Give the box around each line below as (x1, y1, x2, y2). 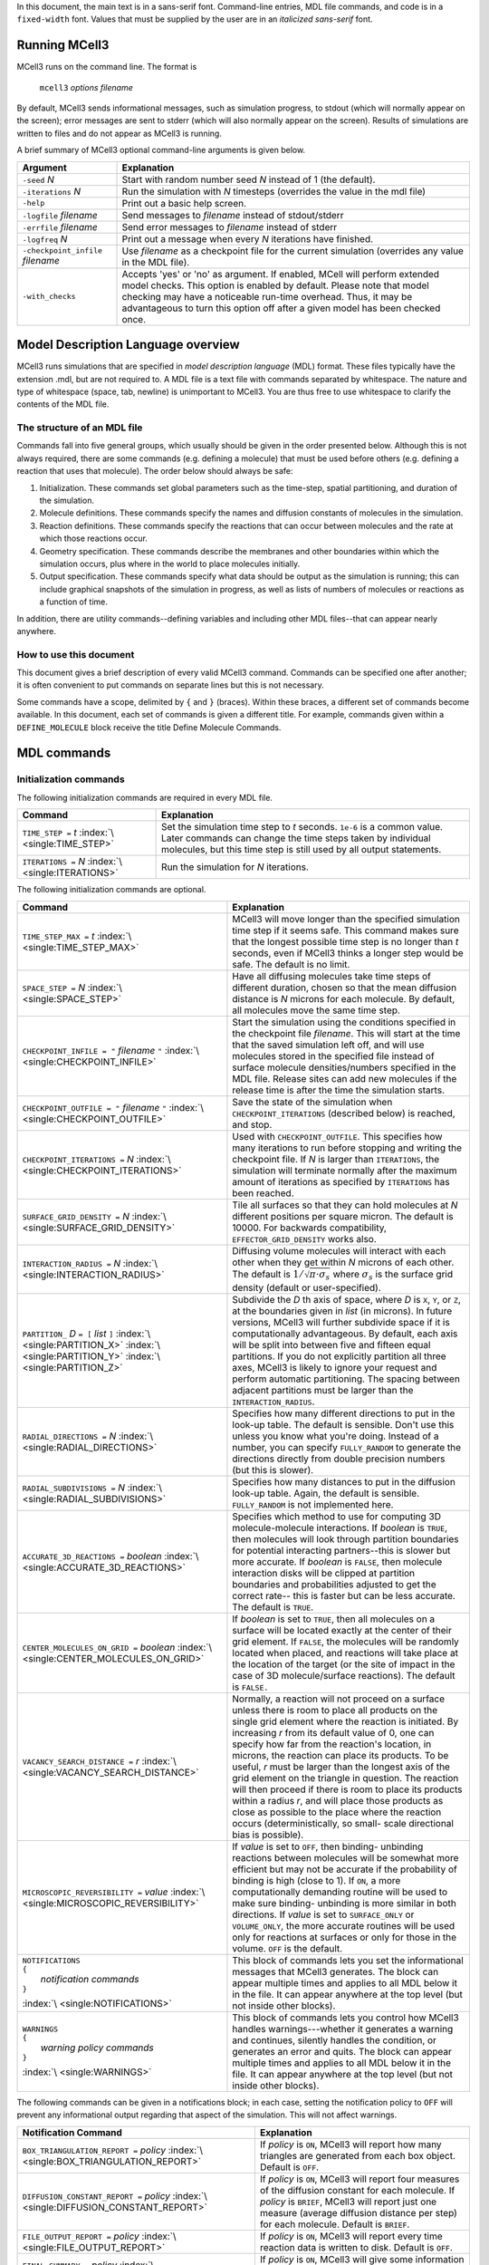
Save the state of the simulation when (232, 1095, 393, 1108)
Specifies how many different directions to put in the (232, 1407, 455, 1420)
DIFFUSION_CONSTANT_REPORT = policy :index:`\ (22, 2189, 208, 2202)
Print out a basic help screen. (121, 197, 247, 209)
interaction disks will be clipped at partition (232, 1566, 416, 1579)
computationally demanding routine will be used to (232, 1885, 448, 1898)
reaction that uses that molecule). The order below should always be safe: (16, 466, 293, 477)
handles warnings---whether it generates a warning (232, 2022, 454, 2035)
